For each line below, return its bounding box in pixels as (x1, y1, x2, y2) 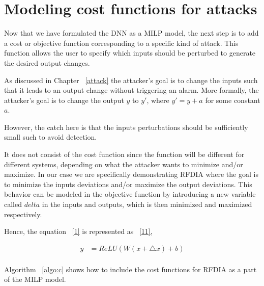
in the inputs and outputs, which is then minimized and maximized (42, 199, 252, 210)
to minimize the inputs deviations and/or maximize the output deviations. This (4, 178, 252, 189)
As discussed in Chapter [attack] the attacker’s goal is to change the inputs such (4, 74, 258, 85)
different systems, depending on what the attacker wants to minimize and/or (4, 159, 243, 169)
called (4, 199, 22, 210)
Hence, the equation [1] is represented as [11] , (4, 226, 153, 237)
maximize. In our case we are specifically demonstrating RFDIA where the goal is (4, 169, 258, 179)
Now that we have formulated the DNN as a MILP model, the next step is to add (4, 28, 259, 38)
